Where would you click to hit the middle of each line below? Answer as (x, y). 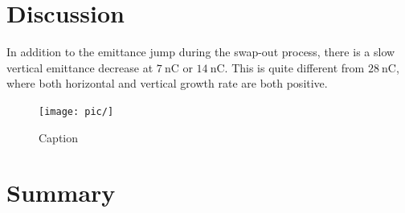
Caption (59, 137)
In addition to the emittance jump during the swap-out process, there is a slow (201, 52)
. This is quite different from (295, 67)
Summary (61, 193)
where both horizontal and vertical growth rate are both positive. (167, 83)
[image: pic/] (76, 111)
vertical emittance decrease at (80, 67)
